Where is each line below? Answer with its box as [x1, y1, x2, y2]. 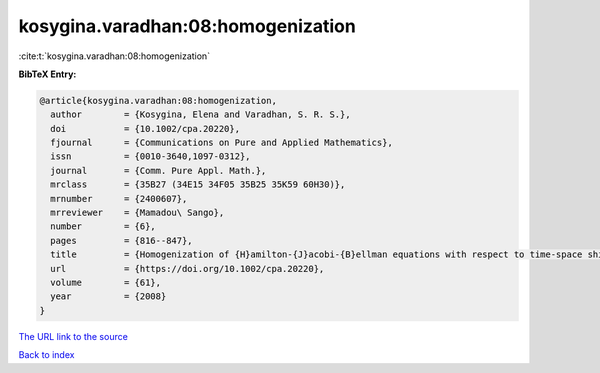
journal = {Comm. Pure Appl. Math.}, [50, 165, 267, 176]
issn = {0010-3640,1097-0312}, [50, 151, 251, 162]
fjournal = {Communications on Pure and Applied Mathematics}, [50, 137, 394, 149]
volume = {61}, [50, 277, 162, 288]
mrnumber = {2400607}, [50, 193, 188, 204]
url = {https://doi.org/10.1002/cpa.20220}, [50, 263, 325, 274]
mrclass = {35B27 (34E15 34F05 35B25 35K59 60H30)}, [50, 179, 346, 190]
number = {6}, [50, 221, 157, 232]
